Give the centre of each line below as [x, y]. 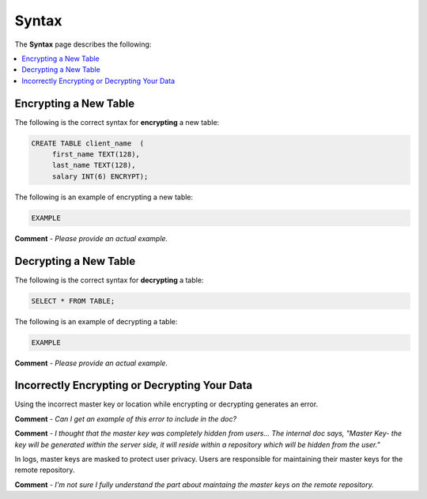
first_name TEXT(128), [96, 154]
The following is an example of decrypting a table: [96, 321]
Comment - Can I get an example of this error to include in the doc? [126, 418]
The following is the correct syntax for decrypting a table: [109, 280]
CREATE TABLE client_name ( [88, 143]
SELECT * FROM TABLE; [73, 301]
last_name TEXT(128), [94, 165]
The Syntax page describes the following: [83, 44]
